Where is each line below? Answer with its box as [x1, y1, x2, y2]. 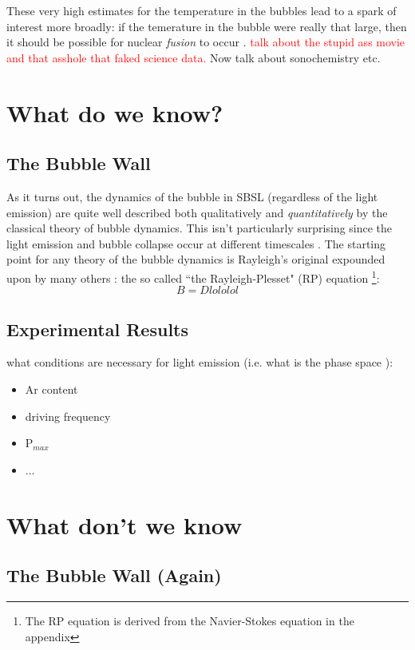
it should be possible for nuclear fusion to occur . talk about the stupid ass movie [6, 34, 405, 50]
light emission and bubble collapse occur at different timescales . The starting [6, 235, 386, 252]
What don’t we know [6, 508, 243, 541]
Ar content [25, 380, 78, 397]
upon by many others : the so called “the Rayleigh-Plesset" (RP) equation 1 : [6, 267, 380, 286]
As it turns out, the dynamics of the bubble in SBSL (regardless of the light [6, 188, 378, 204]
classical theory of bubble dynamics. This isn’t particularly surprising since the [6, 220, 393, 236]
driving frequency [25, 407, 111, 424]
